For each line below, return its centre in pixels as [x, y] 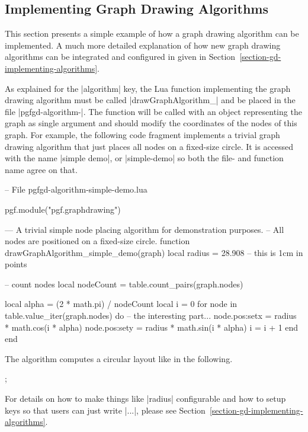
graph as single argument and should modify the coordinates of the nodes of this [151, 123]
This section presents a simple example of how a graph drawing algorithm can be [152, 33]
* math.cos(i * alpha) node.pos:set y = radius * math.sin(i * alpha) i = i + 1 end [152, 327]
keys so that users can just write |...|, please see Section [105, 410]
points [16, 264]
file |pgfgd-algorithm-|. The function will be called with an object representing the [153, 111]
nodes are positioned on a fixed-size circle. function [97, 241]
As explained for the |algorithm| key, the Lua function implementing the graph [148, 88]
